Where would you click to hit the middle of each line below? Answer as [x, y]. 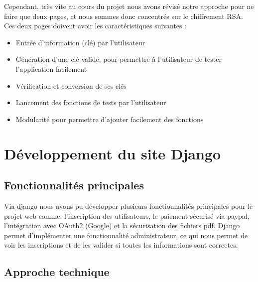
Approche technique [57, 272]
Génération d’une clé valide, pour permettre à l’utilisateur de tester [119, 59]
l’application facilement [51, 69]
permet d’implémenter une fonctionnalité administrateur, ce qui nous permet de [126, 235]
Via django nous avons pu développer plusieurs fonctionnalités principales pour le [129, 206]
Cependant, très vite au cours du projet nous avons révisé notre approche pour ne [129, 6]
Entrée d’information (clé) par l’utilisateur [80, 42]
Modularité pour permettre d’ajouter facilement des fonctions [110, 119]
